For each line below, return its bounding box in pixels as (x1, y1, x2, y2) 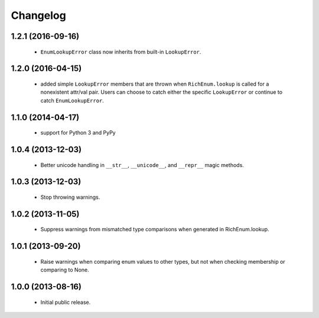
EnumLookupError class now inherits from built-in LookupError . (40, 48, 201, 55)
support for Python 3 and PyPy (40, 129, 116, 136)
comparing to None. (40, 266, 90, 274)
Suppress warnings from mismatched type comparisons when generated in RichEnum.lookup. (40, 226, 269, 233)
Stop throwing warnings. (40, 194, 100, 201)
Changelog (11, 9, 66, 22)
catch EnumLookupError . (40, 97, 105, 104)
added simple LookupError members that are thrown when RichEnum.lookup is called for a (40, 80, 269, 87)
